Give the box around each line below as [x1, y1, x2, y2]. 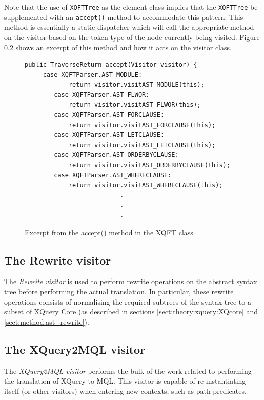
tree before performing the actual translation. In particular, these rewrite [4, 286, 234, 296]
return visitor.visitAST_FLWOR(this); [68, 101, 201, 109]
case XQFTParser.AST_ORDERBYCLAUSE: [54, 151, 179, 159]
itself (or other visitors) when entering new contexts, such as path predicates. [4, 385, 247, 396]
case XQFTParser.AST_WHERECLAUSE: [54, 171, 172, 179]
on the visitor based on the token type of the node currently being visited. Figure [4, 31, 260, 42]
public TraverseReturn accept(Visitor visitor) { [25, 61, 197, 69]
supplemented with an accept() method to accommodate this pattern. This [4, 11, 243, 22]
